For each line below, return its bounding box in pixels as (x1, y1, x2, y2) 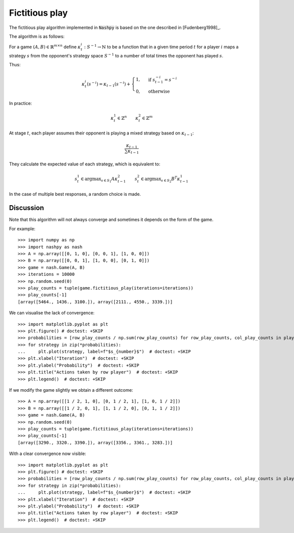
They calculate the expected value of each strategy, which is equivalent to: (9, 161, 160, 167)
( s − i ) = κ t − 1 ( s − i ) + (86, 80, 131, 88)
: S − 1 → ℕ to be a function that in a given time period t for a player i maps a (84, 43, 239, 50)
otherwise (148, 89, 170, 94)
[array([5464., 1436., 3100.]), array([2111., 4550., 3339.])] (18, 299, 173, 304)
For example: (9, 226, 36, 232)
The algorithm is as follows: (9, 33, 65, 39)
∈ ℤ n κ (117, 114, 139, 121)
